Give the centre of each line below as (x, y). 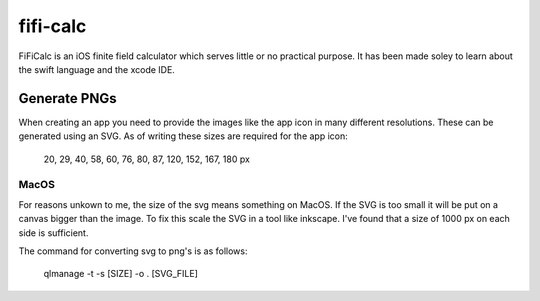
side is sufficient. (53, 232)
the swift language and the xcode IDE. (96, 69)
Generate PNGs (67, 98)
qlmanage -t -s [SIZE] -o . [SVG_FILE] (121, 274)
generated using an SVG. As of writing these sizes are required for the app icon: (183, 136)
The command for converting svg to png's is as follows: (133, 251)
